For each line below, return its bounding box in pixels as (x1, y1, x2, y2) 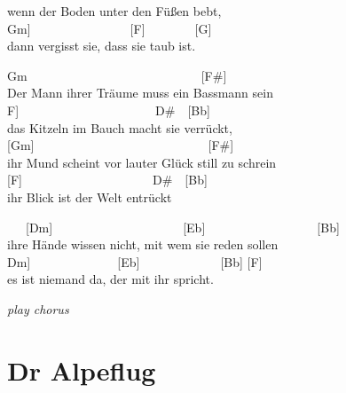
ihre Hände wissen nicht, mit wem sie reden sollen (7, 235, 279, 254)
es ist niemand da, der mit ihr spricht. (7, 270, 214, 288)
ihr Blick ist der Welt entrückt (7, 187, 172, 206)
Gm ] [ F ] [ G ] (7, 19, 212, 37)
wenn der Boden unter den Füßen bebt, (7, 2, 222, 20)
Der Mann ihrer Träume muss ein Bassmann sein (7, 83, 273, 102)
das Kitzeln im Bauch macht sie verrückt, (7, 118, 232, 137)
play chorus (7, 299, 69, 318)
